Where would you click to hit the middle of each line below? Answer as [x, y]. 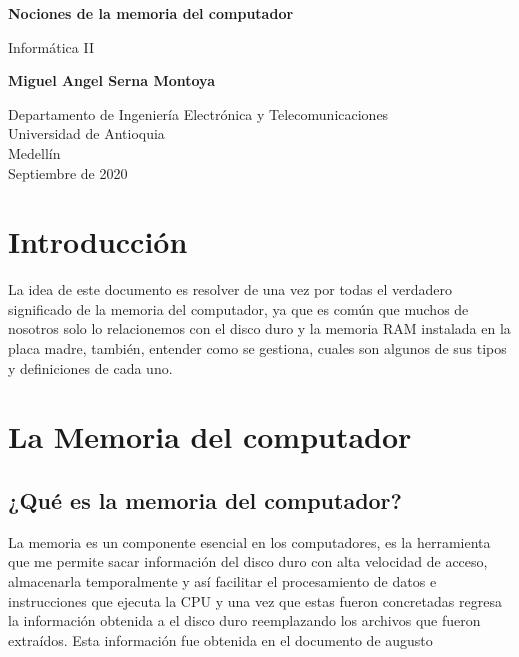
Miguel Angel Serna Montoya [111, 80]
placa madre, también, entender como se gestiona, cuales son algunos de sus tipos [257, 348]
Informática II [51, 46]
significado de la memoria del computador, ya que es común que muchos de [238, 308]
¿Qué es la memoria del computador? [205, 500]
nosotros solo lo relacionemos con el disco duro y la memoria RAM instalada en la [259, 328]
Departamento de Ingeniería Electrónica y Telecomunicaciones [198, 113]
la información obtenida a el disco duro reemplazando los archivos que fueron [244, 620]
